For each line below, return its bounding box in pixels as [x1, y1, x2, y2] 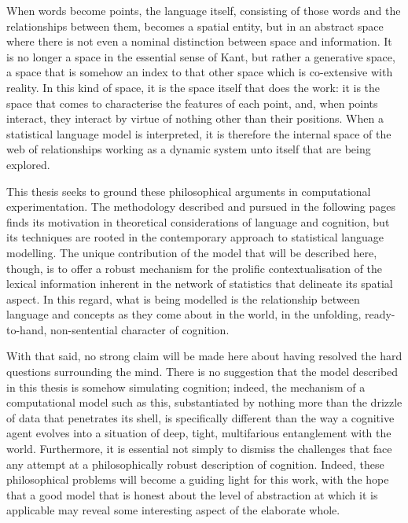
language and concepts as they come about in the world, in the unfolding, [6, 306, 362, 322]
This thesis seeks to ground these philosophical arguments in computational [6, 182, 371, 199]
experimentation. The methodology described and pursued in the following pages [6, 198, 396, 215]
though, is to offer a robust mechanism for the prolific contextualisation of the [6, 260, 383, 276]
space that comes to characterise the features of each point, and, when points [6, 94, 378, 111]
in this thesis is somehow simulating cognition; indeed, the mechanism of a [6, 378, 366, 395]
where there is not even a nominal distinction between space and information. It [6, 33, 392, 50]
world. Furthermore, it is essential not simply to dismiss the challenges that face [6, 440, 392, 457]
